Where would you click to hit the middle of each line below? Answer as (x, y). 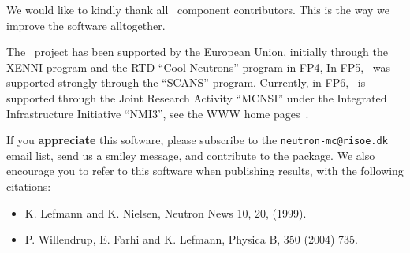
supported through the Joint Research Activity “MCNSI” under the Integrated (197, 97)
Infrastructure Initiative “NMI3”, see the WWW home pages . (158, 113)
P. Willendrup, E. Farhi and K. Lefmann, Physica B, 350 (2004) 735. (191, 239)
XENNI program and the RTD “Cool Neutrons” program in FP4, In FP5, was (199, 67)
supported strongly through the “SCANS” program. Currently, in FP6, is (186, 82)
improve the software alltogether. (86, 25)
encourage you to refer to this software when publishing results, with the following (205, 171)
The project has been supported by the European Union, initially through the (197, 52)
